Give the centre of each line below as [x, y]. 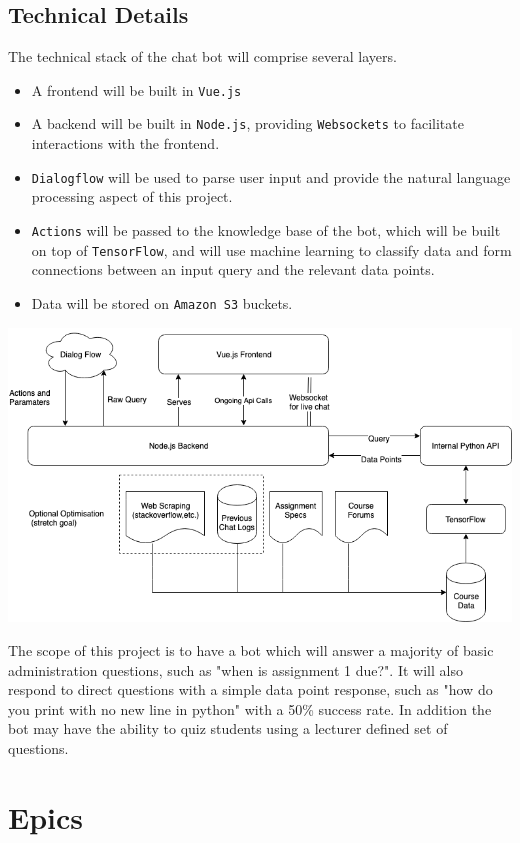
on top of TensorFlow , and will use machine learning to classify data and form [271, 249]
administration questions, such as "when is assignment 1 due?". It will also [235, 669]
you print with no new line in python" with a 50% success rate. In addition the [250, 708]
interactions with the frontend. [125, 143]
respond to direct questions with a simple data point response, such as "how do [250, 689]
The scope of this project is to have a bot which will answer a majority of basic [251, 649]
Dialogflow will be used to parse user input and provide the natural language [271, 176]
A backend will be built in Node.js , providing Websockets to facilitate [247, 123]
